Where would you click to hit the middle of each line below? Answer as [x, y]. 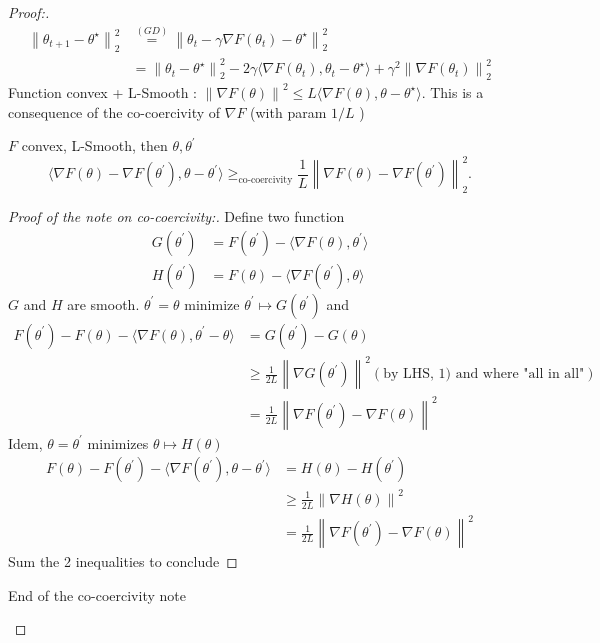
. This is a [452, 91]
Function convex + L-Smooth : [103, 91]
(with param [288, 111]
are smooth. [103, 303]
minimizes [118, 442]
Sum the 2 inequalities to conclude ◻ [123, 561]
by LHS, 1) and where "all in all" [484, 374]
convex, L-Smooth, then [94, 145]
